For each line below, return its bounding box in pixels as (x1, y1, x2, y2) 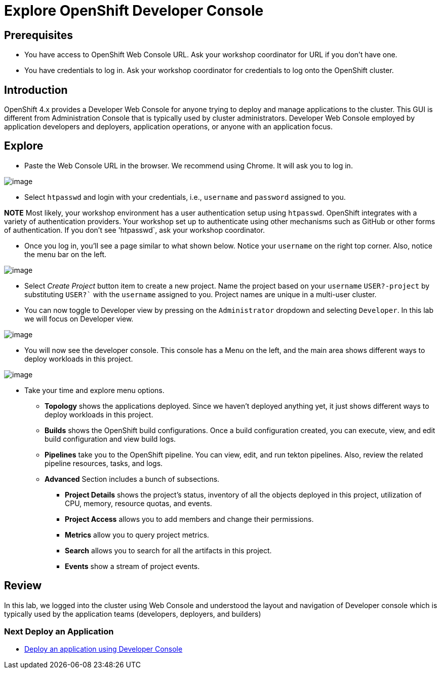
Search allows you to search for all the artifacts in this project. (65, 546, 272, 555)
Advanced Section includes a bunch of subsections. (45, 474, 220, 483)
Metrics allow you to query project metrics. (65, 530, 209, 539)
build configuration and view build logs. (45, 434, 176, 443)
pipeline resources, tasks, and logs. (45, 458, 163, 468)
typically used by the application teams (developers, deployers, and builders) (4, 609, 261, 618)
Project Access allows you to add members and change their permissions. (65, 514, 314, 523)
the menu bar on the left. (24, 250, 107, 259)
